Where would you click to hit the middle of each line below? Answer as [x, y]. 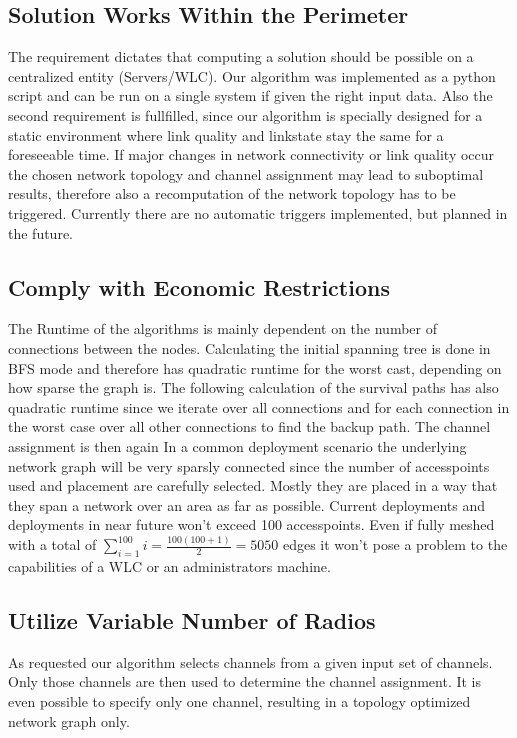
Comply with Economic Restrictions [199, 286]
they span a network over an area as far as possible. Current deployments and [247, 504]
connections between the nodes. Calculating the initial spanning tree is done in [249, 347]
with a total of [52, 544]
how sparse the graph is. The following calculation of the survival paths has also [253, 387]
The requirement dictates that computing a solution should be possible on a [241, 56]
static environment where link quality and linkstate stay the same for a [226, 134]
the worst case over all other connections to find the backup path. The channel [249, 426]
